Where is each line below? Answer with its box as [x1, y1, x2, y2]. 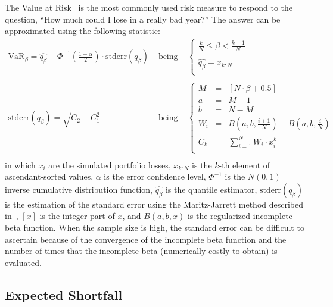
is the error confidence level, [104, 170, 206, 183]
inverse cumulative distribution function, [5, 183, 153, 195]
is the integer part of [39, 209, 115, 222]
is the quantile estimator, [165, 183, 257, 195]
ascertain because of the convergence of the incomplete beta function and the [5, 233, 287, 245]
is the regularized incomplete [187, 209, 292, 222]
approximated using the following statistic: [5, 24, 160, 37]
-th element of [219, 158, 270, 171]
